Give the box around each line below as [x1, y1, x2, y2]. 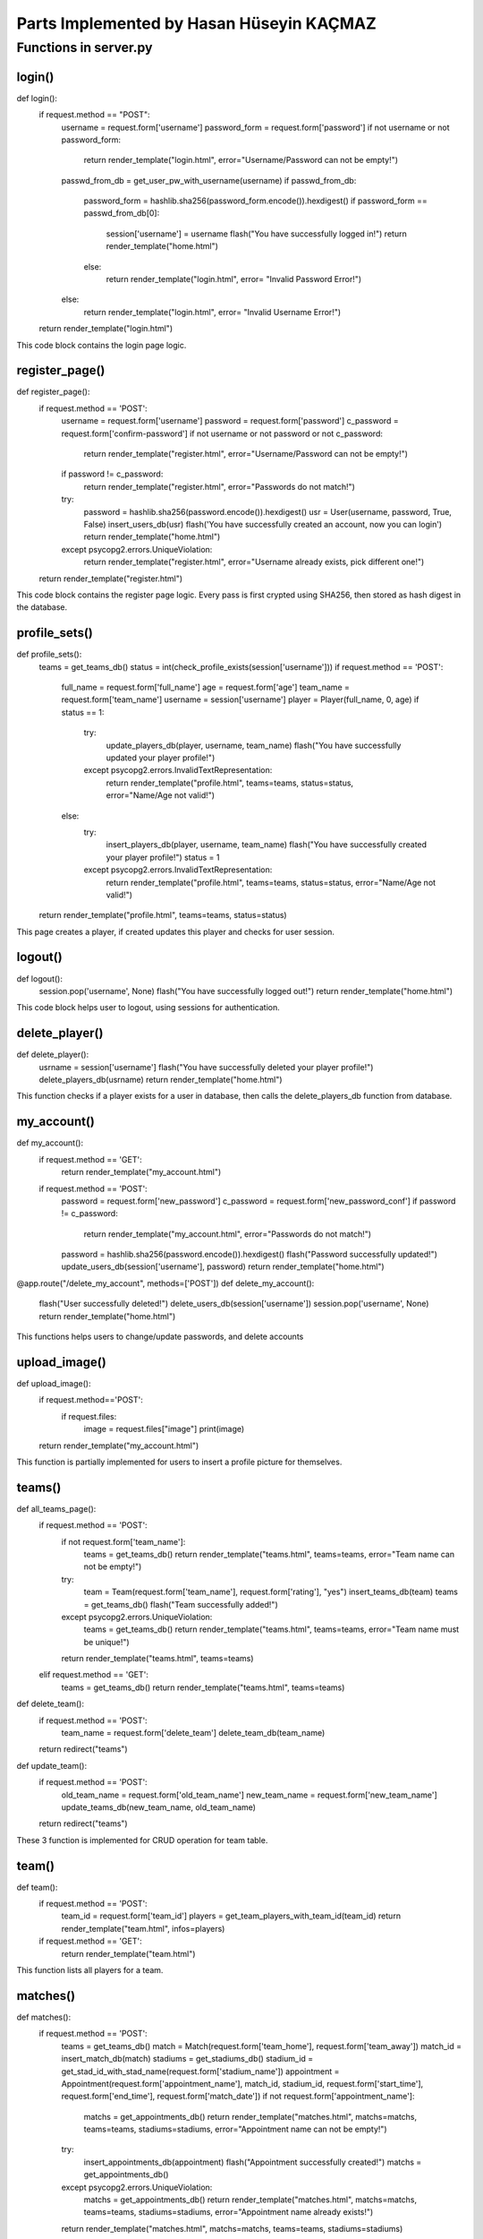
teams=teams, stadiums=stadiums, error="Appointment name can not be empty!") [83, 2123, 388, 2135]
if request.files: [61, 1411, 117, 1421]
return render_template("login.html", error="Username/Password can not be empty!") [83, 155, 398, 166]
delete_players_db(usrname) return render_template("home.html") [38, 1075, 283, 1085]
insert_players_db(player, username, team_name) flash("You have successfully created [106, 839, 428, 850]
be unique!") [83, 1636, 130, 1647]
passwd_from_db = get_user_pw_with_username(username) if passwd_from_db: [61, 175, 357, 185]
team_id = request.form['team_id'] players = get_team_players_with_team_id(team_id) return [61, 1910, 402, 1921]
